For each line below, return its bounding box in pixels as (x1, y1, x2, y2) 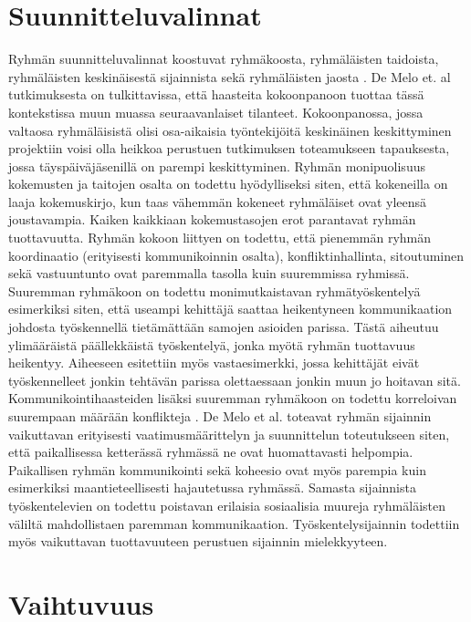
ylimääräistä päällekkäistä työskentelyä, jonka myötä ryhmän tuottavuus (8, 335, 415, 354)
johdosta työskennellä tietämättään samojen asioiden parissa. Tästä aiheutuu (8, 317, 439, 337)
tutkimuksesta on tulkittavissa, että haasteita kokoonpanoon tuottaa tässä (8, 85, 424, 104)
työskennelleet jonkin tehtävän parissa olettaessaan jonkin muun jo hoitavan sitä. (8, 370, 461, 389)
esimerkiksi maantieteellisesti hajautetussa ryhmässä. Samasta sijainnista (8, 478, 416, 497)
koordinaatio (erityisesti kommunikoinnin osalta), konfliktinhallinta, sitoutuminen (8, 245, 465, 264)
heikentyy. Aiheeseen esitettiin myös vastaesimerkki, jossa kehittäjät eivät (8, 353, 420, 372)
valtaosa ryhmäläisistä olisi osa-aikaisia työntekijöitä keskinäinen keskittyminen (8, 120, 452, 140)
